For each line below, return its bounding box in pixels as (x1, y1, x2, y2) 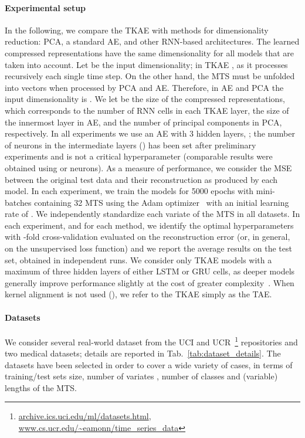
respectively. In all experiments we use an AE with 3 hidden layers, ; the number (5, 127, 295, 140)
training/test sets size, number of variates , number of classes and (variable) (5, 370, 278, 382)
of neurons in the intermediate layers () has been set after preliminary (5, 138, 256, 151)
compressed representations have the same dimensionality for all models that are (5, 46, 294, 59)
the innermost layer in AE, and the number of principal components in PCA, (5, 116, 282, 128)
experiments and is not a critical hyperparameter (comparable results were (5, 150, 273, 162)
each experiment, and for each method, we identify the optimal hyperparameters (5, 219, 294, 231)
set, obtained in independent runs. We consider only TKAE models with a (5, 253, 272, 266)
